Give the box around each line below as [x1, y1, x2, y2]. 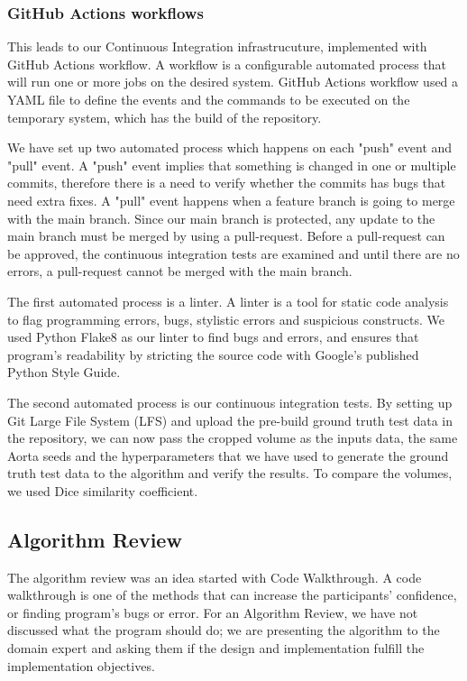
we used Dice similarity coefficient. [7, 481, 198, 500]
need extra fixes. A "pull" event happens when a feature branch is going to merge [7, 190, 455, 209]
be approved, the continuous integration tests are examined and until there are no [7, 244, 460, 262]
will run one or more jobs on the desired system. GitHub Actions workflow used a [7, 72, 459, 91]
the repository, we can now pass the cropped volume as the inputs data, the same [7, 428, 458, 447]
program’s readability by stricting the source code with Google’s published [7, 345, 419, 364]
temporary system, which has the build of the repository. [7, 107, 322, 126]
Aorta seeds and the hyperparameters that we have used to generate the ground [7, 446, 449, 465]
